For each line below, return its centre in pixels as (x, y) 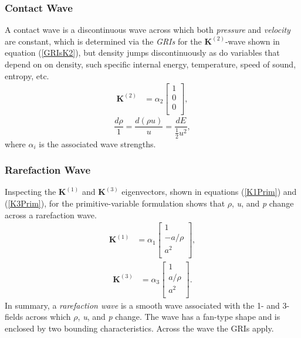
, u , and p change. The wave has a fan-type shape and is (179, 317)
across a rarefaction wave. (51, 214)
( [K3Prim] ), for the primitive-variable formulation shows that (115, 203)
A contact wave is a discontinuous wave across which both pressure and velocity (148, 30)
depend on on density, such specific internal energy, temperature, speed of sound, (150, 64)
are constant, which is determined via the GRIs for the (103, 41)
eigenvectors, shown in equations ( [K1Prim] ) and (209, 192)
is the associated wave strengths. (97, 143)
